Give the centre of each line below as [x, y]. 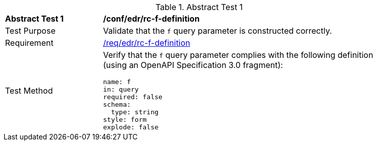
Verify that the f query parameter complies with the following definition [238, 55]
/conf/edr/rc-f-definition [151, 19]
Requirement [29, 43]
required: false [133, 97]
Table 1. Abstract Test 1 [199, 7]
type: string [135, 112]
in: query [121, 89]
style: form [125, 120]
